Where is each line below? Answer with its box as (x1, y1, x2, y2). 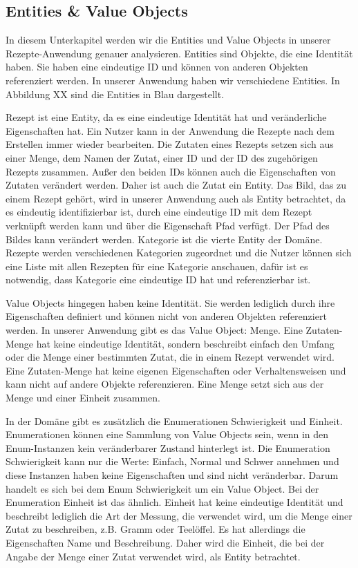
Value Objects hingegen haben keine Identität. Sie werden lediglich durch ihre (6, 295, 335, 310)
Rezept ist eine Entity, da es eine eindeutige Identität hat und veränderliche (6, 110, 327, 124)
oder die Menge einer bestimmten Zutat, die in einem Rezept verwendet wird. (6, 350, 335, 364)
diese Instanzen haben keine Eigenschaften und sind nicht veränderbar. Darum (6, 468, 339, 482)
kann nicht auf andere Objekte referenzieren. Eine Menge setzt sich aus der (6, 377, 324, 391)
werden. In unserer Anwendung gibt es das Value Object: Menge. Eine (6, 323, 303, 337)
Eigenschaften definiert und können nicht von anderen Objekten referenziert (6, 309, 327, 323)
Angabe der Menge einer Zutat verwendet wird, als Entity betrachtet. (6, 549, 301, 563)
